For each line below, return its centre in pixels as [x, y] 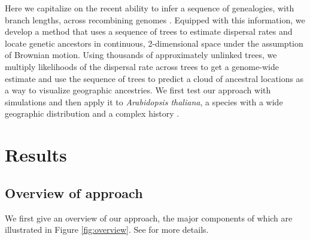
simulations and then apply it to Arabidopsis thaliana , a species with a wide [144, 101]
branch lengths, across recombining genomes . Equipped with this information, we [155, 19]
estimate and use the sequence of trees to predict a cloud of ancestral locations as [154, 78]
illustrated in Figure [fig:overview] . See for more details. [107, 230]
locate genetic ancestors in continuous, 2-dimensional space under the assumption [154, 43]
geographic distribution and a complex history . [92, 113]
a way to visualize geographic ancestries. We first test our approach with [138, 90]
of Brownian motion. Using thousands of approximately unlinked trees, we [141, 55]
